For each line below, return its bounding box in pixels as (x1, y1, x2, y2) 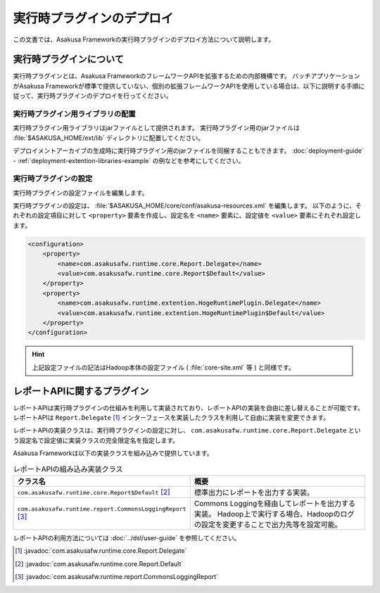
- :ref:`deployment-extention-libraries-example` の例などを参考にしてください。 (13, 156, 245, 165)
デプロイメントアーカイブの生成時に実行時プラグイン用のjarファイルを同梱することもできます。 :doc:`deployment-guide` (13, 146, 364, 155)
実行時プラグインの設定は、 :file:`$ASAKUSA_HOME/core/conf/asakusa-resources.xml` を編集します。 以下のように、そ (13, 201, 362, 210)
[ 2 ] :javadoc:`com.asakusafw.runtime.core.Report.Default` (15, 559, 184, 568)
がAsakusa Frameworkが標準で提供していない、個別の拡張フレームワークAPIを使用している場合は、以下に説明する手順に (13, 82, 365, 90)
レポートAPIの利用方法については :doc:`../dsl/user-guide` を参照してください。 (13, 533, 241, 542)
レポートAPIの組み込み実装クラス (13, 464, 123, 474)
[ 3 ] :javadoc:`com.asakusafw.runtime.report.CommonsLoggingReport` (15, 573, 218, 581)
